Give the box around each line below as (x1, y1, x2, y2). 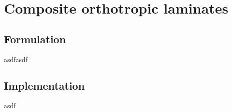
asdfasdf (4, 54, 28, 64)
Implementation (4, 78, 85, 93)
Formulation (4, 31, 66, 46)
